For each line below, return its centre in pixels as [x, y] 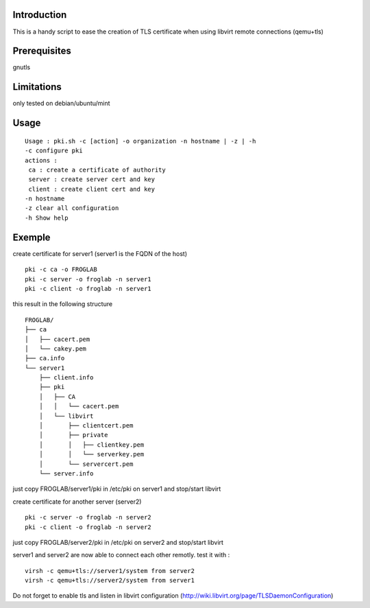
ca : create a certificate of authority [97, 169]
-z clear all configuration [72, 208]
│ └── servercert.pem [86, 464]
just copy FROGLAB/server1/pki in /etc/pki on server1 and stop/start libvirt [117, 489]
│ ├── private [73, 435]
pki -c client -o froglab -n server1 [88, 289]
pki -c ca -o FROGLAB [61, 270]
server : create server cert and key [92, 179]
